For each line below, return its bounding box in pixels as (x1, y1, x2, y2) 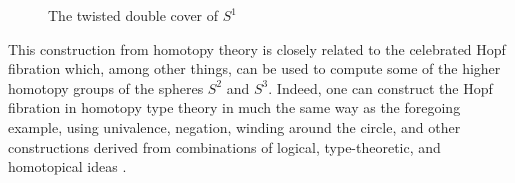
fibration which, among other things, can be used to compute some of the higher (8, 58, 501, 79)
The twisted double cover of (48, 5, 219, 25)
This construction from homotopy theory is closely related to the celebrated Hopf (8, 38, 506, 59)
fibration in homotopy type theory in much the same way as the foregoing (8, 97, 461, 118)
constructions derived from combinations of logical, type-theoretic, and (8, 136, 441, 157)
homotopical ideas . (8, 156, 127, 177)
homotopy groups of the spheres (8, 77, 204, 98)
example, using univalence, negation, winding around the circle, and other (8, 116, 461, 137)
